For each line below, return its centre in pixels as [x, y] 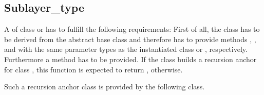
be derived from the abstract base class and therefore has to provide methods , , [130, 39]
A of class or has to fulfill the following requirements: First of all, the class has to [132, 29]
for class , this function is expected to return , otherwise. [93, 69]
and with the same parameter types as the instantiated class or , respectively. [126, 49]
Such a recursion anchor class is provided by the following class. [105, 87]
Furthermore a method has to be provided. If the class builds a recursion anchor [130, 59]
